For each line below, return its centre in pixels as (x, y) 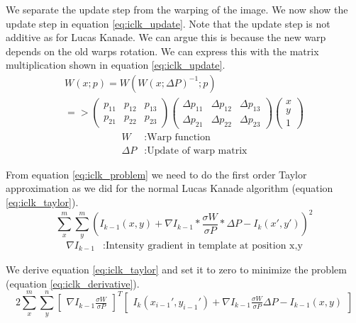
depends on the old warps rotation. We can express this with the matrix (162, 51)
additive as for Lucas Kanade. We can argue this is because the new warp (166, 37)
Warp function (179, 137)
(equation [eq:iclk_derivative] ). (73, 283)
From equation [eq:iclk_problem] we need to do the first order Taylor (156, 174)
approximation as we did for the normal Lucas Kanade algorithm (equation (169, 188)
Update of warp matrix (197, 151)
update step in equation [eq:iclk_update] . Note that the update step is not (168, 23)
